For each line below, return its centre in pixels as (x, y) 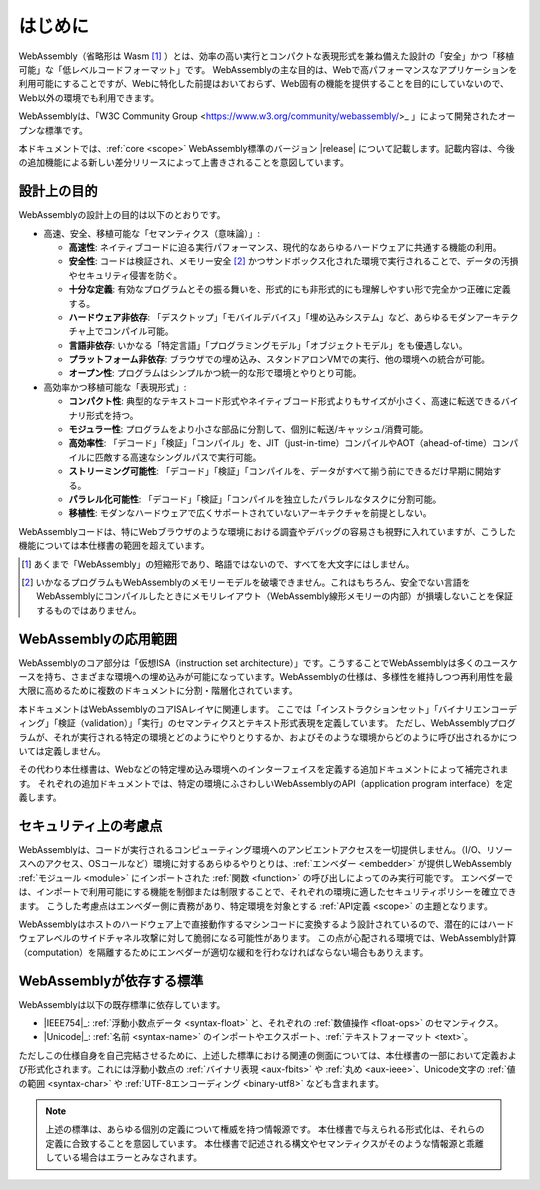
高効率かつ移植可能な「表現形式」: (115, 387)
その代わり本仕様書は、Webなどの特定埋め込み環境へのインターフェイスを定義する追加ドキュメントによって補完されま (263, 769)
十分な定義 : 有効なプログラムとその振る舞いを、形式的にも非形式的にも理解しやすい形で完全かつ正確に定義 (289, 289)
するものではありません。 (89, 610)
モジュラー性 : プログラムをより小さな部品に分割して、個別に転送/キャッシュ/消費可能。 (248, 429)
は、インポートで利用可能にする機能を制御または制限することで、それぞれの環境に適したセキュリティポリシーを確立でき (267, 892)
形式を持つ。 (112, 415)
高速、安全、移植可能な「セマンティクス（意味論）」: (151, 233)
